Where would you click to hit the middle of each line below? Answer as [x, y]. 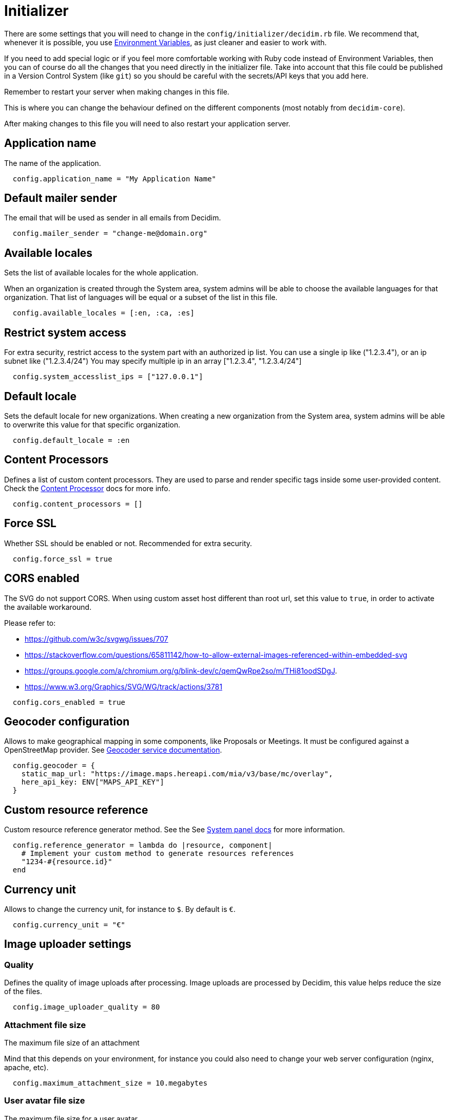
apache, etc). [26, 1067]
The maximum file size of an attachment [72, 1043]
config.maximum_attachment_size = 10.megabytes [110, 1083]
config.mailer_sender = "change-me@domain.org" [110, 234]
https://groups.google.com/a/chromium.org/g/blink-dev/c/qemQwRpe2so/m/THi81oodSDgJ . [181, 670]
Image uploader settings [68, 944]
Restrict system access [65, 332]
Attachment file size [45, 1025]
